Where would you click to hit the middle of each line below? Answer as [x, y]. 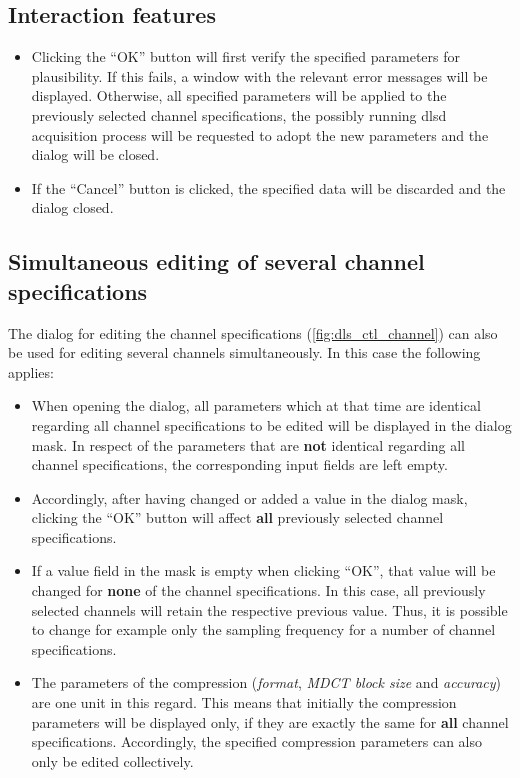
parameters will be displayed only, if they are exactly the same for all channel [270, 721]
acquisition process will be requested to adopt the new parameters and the [260, 134]
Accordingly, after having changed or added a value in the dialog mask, [249, 497]
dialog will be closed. [95, 154]
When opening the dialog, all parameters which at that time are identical [256, 405]
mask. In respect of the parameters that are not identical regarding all [248, 444]
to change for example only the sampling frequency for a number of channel [263, 629]
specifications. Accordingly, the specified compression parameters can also [257, 741]
